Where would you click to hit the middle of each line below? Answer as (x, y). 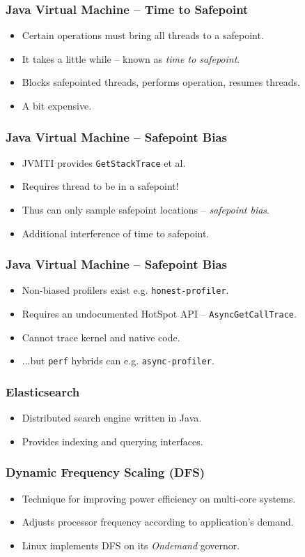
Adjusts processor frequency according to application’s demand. (158, 522)
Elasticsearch (43, 391)
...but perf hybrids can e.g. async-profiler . (118, 361)
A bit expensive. (57, 105)
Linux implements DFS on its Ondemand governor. (131, 545)
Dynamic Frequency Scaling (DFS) (105, 472)
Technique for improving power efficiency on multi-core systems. (159, 498)
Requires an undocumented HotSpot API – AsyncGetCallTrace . (159, 314)
